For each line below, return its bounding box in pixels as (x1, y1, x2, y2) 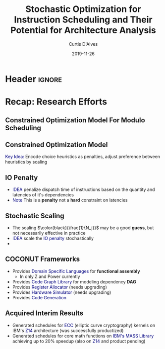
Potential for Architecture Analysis (10, 25, 156, 36)
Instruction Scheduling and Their (14, 14, 153, 25)
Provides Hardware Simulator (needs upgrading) (12, 289, 111, 295)
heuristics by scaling (5, 159, 48, 165)
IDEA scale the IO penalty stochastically (12, 235, 94, 241)
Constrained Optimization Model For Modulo (5, 116, 145, 124)
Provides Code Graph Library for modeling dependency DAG (12, 278, 136, 284)
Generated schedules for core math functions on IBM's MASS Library (12, 333, 154, 339)
